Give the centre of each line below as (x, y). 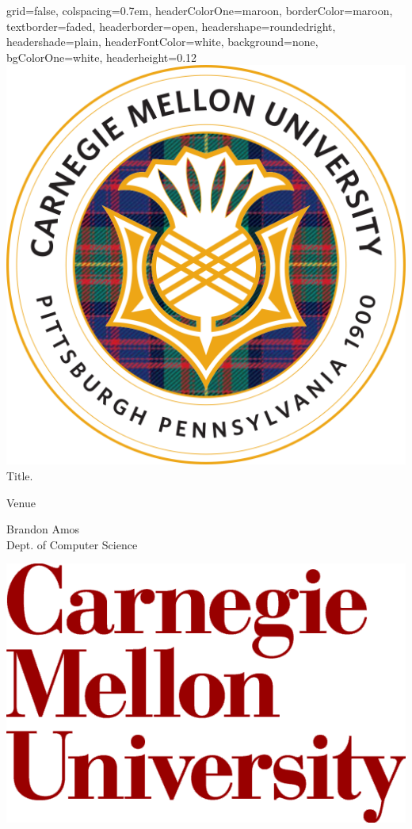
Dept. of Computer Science (72, 544)
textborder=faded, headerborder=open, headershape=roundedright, (171, 26)
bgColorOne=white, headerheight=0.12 (102, 57)
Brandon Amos (43, 529)
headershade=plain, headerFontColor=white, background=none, (162, 42)
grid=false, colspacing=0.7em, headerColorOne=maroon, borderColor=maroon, (200, 10)
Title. (20, 475)
